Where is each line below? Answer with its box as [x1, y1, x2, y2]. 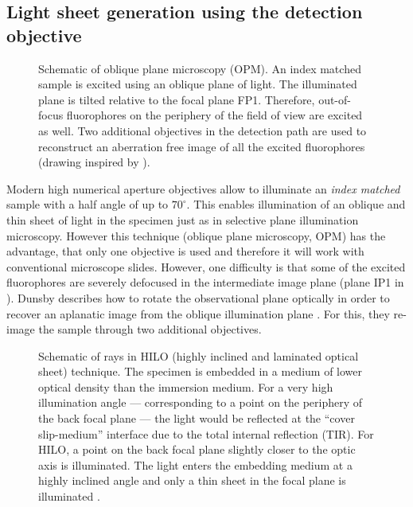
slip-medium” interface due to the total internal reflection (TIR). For [38, 425, 374, 442]
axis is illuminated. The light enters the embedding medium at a [38, 456, 353, 473]
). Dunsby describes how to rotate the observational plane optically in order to [6, 289, 390, 306]
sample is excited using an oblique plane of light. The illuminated [38, 76, 357, 92]
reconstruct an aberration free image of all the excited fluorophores [38, 138, 365, 154]
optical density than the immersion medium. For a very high [38, 378, 333, 395]
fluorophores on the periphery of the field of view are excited [66, 107, 363, 123]
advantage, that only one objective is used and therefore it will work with [6, 243, 364, 259]
